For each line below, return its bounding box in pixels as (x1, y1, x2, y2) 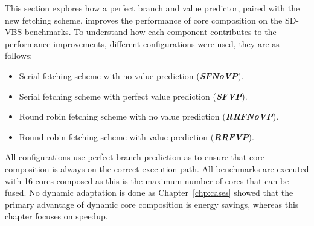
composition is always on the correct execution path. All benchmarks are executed (5, 162, 309, 175)
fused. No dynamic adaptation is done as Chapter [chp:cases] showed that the (5, 186, 293, 199)
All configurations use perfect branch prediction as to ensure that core (5, 150, 264, 163)
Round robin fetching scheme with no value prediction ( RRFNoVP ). (19, 110, 279, 123)
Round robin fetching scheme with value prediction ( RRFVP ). (19, 130, 254, 143)
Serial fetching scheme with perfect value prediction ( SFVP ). (19, 89, 248, 102)
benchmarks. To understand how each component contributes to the (24, 25, 277, 38)
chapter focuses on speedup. (5, 210, 108, 222)
